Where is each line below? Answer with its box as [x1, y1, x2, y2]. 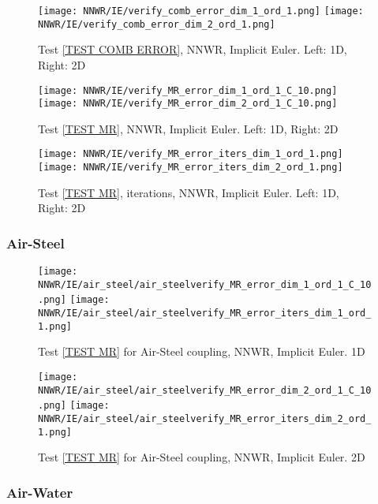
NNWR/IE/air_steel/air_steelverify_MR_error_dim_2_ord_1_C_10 [38, 384, 372, 396]
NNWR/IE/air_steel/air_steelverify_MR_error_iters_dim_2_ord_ [38, 413, 372, 424]
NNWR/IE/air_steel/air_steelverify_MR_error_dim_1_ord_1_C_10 [38, 278, 372, 290]
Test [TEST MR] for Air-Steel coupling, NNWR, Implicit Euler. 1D [38, 343, 365, 360]
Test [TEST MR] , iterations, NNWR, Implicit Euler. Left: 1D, [38, 184, 339, 200]
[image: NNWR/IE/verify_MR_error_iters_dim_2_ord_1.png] [38, 162, 343, 174]
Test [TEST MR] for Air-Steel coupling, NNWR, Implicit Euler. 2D [38, 449, 365, 465]
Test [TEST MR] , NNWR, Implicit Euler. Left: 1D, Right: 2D [38, 120, 339, 136]
